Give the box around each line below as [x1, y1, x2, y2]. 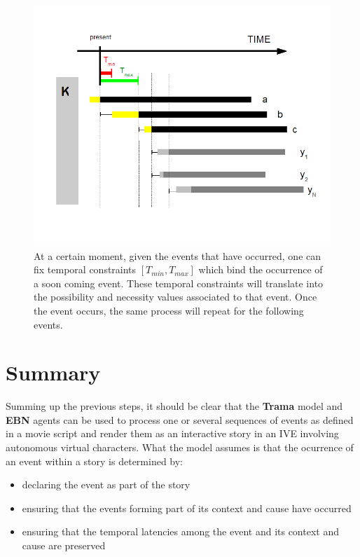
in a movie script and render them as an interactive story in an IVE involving [6, 426, 339, 441]
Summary [6, 358, 101, 387]
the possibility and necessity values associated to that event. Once [34, 289, 317, 304]
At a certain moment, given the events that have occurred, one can [34, 248, 321, 263]
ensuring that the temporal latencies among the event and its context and [22, 524, 339, 539]
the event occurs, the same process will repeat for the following [34, 303, 304, 317]
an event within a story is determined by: [6, 453, 184, 468]
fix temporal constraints [34, 262, 137, 277]
